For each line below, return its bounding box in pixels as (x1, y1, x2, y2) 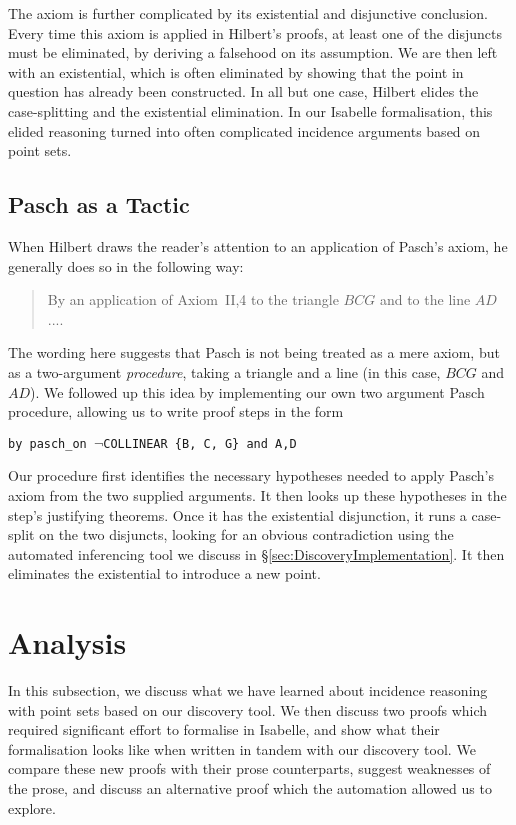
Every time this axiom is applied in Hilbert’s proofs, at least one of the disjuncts (8, 22, 502, 43)
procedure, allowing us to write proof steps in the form (8, 401, 344, 422)
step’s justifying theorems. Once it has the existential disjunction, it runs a (8, 504, 467, 525)
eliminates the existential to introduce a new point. (8, 563, 321, 584)
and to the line (379, 289, 471, 310)
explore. (8, 797, 56, 818)
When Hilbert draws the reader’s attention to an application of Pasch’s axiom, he (8, 235, 508, 256)
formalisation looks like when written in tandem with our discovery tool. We (8, 738, 476, 759)
